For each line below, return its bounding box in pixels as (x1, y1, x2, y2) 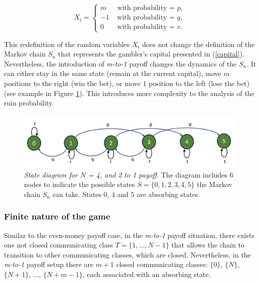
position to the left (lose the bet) (148, 77, 249, 88)
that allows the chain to (171, 239, 244, 250)
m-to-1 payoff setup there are (4, 259, 94, 269)
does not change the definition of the (142, 38, 255, 49)
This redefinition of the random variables (4, 38, 130, 49)
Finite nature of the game (4, 210, 110, 222)
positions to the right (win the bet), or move (4, 77, 141, 88)
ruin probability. (4, 97, 54, 108)
